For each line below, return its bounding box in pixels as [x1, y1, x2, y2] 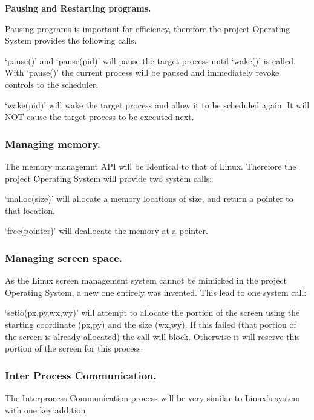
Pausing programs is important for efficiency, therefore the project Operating [5, 22, 290, 35]
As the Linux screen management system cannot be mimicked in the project [5, 274, 287, 287]
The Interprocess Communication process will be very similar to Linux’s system [5, 391, 300, 404]
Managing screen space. [5, 250, 123, 265]
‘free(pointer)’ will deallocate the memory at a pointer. [5, 224, 208, 237]
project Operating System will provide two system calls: [5, 172, 212, 184]
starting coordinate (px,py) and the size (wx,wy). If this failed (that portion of [5, 318, 296, 330]
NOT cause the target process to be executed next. [5, 110, 194, 123]
